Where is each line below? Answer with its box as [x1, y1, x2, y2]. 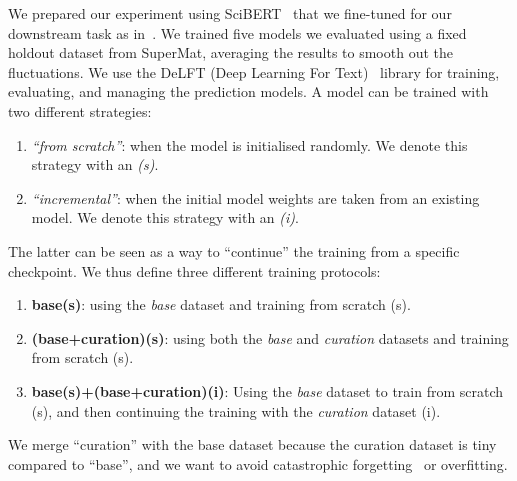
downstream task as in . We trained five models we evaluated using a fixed [8, 22, 467, 43]
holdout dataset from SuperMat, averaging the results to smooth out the [8, 42, 453, 63]
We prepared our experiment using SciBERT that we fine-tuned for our [8, 3, 452, 23]
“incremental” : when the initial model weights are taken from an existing [31, 187, 480, 208]
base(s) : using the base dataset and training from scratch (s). [31, 294, 411, 315]
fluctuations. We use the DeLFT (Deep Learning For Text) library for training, [8, 61, 500, 82]
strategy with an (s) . [31, 154, 159, 175]
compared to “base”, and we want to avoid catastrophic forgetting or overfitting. [8, 453, 508, 474]
